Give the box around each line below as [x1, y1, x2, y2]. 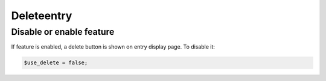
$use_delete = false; [24, 59, 88, 66]
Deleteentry [11, 9, 72, 22]
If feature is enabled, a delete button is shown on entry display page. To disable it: [11, 43, 216, 50]
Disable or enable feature [11, 26, 115, 37]
